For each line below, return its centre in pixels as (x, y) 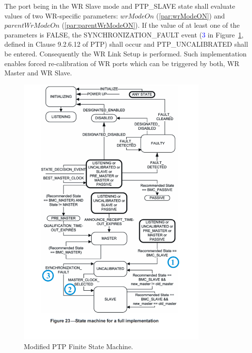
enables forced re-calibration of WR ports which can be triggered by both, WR (122, 63)
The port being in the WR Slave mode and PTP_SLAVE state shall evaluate (120, 6)
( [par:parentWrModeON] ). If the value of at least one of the (151, 25)
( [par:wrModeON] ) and (191, 15)
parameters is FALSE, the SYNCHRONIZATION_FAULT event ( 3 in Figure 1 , (124, 34)
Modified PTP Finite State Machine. (79, 346)
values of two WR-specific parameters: (61, 15)
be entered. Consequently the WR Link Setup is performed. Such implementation (126, 53)
